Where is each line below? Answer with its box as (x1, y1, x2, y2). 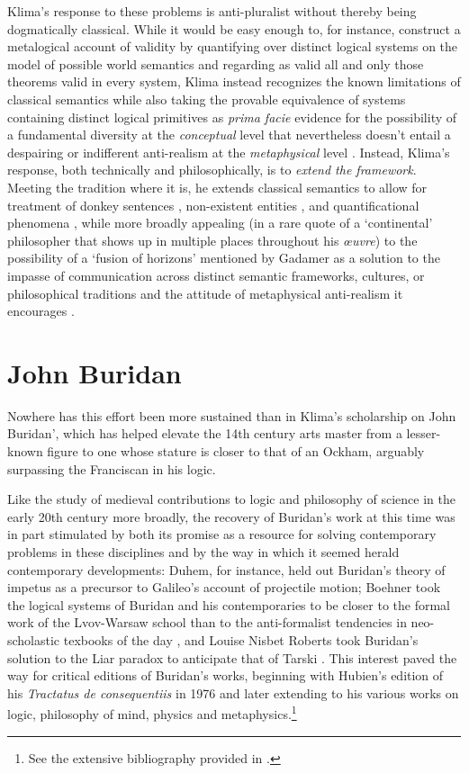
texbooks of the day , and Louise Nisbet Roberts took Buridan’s (63, 630, 419, 649)
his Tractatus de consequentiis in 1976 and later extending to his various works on (7, 683, 459, 702)
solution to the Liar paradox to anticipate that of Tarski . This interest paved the (7, 648, 457, 667)
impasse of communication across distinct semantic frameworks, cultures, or (7, 265, 425, 284)
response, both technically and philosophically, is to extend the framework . (7, 160, 417, 179)
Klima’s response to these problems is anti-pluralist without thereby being (7, 2, 417, 20)
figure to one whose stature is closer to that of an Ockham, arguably (47, 442, 425, 460)
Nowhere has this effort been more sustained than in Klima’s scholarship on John (7, 406, 456, 425)
